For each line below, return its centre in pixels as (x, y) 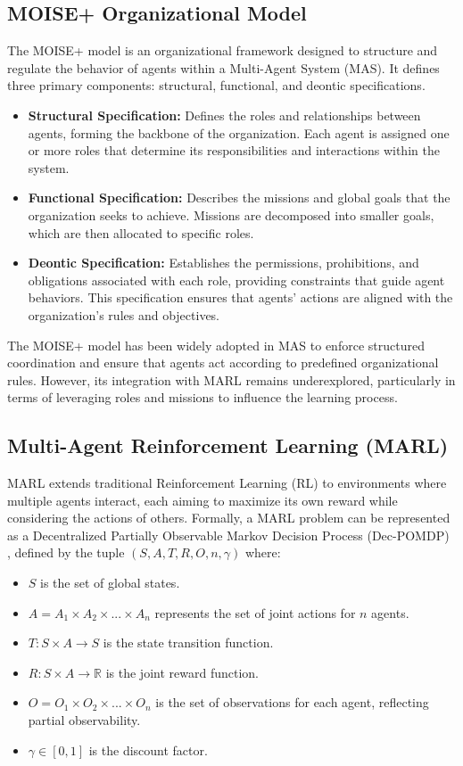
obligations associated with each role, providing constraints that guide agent (236, 280)
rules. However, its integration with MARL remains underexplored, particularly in (231, 379)
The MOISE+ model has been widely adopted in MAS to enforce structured (216, 345)
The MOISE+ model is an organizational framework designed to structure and (223, 50)
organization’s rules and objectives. (124, 314)
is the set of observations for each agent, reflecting (292, 702)
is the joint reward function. (182, 672)
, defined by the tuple (66, 552)
